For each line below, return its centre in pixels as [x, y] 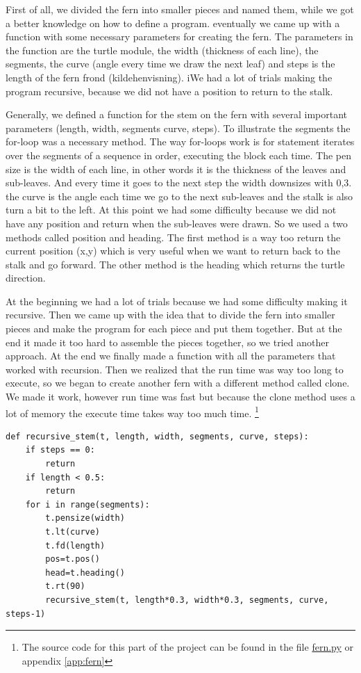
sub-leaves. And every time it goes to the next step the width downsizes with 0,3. [179, 183]
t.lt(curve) [73, 532]
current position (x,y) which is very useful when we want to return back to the [173, 251]
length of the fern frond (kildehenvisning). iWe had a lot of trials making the [169, 77]
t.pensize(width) [85, 518]
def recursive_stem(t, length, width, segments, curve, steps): [157, 436]
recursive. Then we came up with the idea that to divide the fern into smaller [170, 315]
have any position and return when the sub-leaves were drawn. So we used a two [177, 223]
